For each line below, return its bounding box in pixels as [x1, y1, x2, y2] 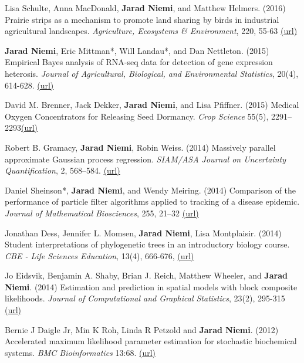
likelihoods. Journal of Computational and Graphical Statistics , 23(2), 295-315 [5, 292, 285, 304]
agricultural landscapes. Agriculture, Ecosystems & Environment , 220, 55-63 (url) [5, 25, 298, 37]
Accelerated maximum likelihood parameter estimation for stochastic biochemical [5, 335, 297, 347]
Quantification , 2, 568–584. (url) [5, 164, 120, 177]
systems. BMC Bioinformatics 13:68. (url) [5, 346, 156, 358]
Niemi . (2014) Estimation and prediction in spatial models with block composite [5, 280, 298, 293]
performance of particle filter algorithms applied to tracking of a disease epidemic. [5, 195, 300, 208]
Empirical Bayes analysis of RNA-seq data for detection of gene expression [5, 56, 273, 68]
